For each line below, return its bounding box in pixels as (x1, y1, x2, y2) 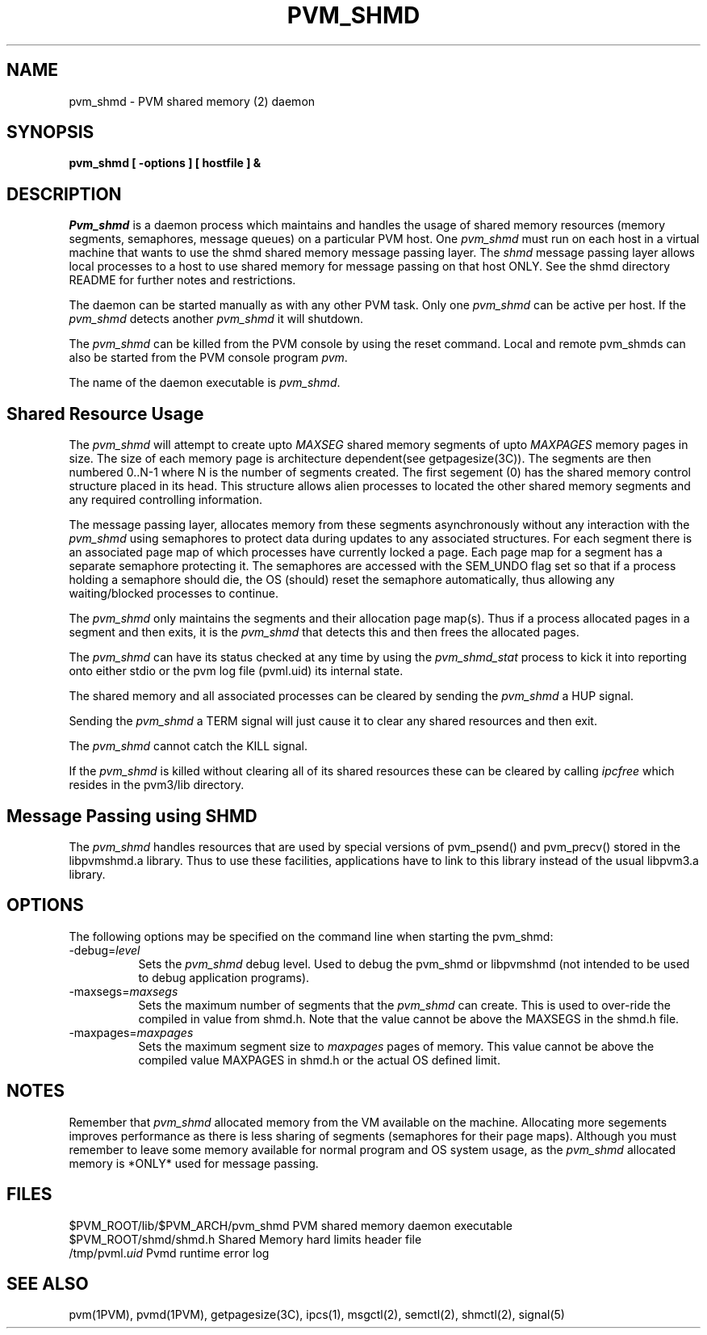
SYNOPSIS (6, 122, 94, 143)
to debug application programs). (138, 970, 310, 984)
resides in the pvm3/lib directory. (69, 778, 245, 792)
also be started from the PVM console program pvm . (69, 351, 348, 365)
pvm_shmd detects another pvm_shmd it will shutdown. (69, 312, 364, 326)
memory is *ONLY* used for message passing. (69, 1156, 319, 1170)
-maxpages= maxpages (69, 1025, 194, 1039)
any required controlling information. (69, 493, 263, 507)
